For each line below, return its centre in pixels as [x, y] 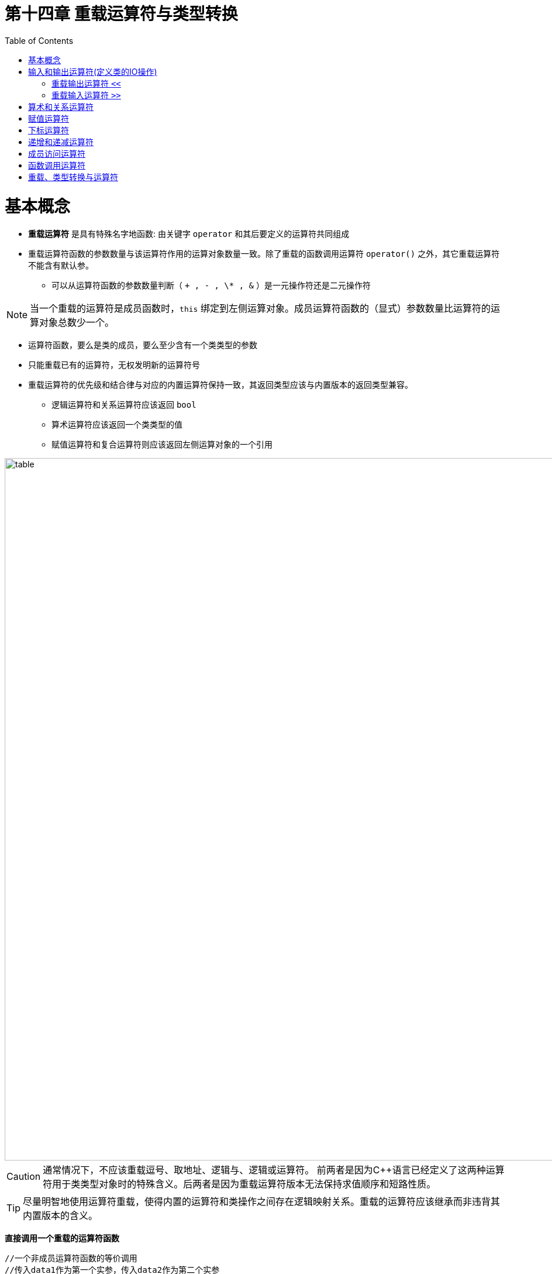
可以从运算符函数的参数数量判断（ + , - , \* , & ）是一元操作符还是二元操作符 [211, 285]
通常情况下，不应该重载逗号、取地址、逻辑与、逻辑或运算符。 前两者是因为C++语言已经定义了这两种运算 [274, 1170]
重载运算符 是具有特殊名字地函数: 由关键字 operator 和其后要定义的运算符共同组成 [189, 234]
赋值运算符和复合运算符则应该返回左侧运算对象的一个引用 [162, 445]
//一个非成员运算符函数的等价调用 [71, 1258]
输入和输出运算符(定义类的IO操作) [93, 71]
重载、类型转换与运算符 [73, 177]
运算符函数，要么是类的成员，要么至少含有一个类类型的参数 [143, 345]
